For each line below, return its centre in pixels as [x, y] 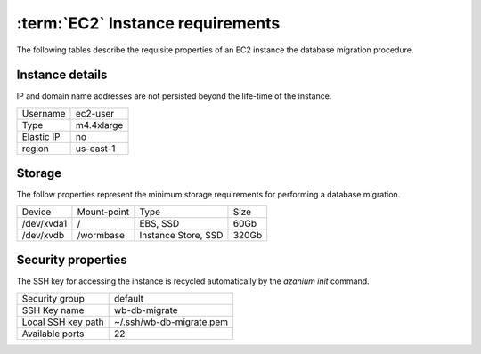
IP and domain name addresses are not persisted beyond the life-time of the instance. [174, 96]
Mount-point [103, 212]
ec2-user [95, 113]
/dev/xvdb [43, 235]
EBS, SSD [159, 223]
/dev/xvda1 [45, 223]
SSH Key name [53, 310]
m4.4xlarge [99, 125]
